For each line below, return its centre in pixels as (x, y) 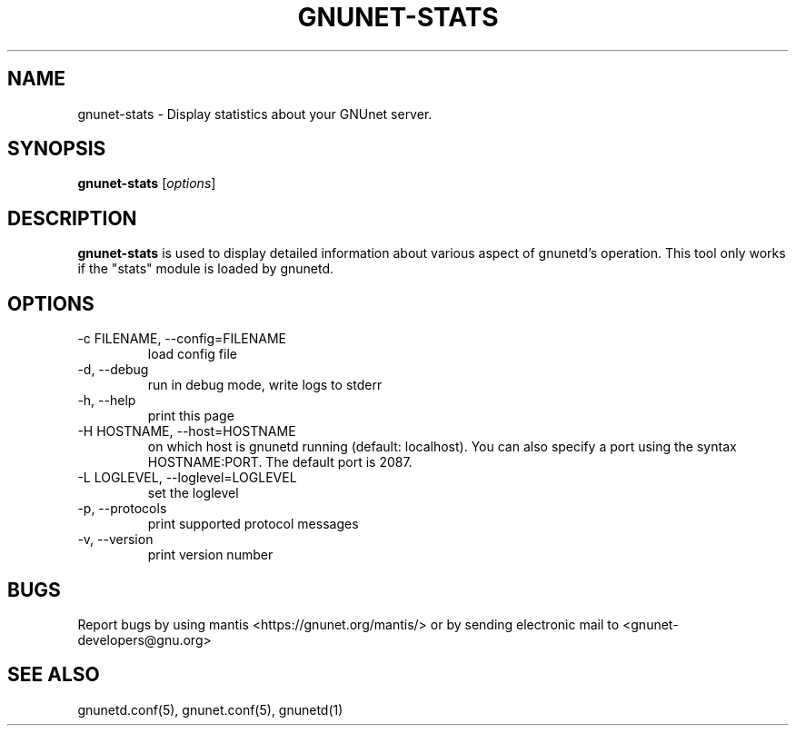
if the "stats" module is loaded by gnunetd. (206, 269)
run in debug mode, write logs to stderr (265, 385)
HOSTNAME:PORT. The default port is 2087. (280, 462)
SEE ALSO (54, 675)
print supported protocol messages (253, 524)
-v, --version (115, 540)
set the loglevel (193, 493)
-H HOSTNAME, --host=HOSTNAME (187, 431)
